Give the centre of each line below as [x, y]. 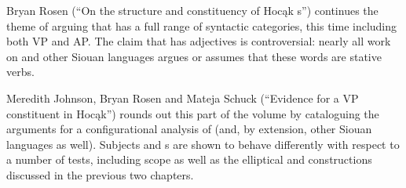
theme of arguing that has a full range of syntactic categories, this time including [202, 25]
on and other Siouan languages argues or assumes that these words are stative [194, 56]
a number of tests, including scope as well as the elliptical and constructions [189, 159]
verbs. [20, 72]
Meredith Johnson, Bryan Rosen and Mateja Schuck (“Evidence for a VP [183, 98]
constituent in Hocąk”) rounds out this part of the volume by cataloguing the [193, 113]
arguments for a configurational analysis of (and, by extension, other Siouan [189, 129]
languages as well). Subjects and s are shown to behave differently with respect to [203, 144]
